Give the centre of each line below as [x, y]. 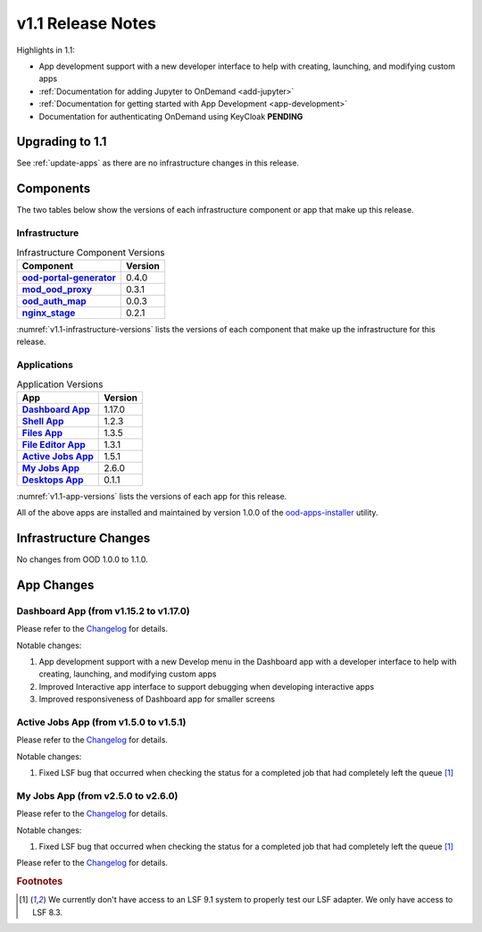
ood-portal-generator [69, 277]
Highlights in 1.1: [46, 50]
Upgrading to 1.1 [62, 142]
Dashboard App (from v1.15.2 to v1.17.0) [104, 610]
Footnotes [40, 882]
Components [54, 189]
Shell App [43, 421]
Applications [45, 365]
